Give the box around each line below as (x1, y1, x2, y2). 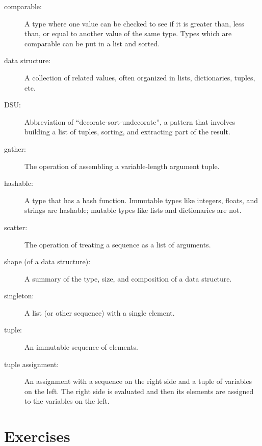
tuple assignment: (4, 358, 59, 369)
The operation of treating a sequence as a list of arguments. (24, 239, 211, 249)
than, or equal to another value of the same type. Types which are (24, 28, 232, 39)
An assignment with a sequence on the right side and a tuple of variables (24, 376, 252, 386)
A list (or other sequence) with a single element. (24, 307, 175, 318)
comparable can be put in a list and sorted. (24, 38, 160, 48)
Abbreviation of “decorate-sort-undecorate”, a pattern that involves (24, 116, 235, 127)
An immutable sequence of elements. (24, 342, 138, 352)
